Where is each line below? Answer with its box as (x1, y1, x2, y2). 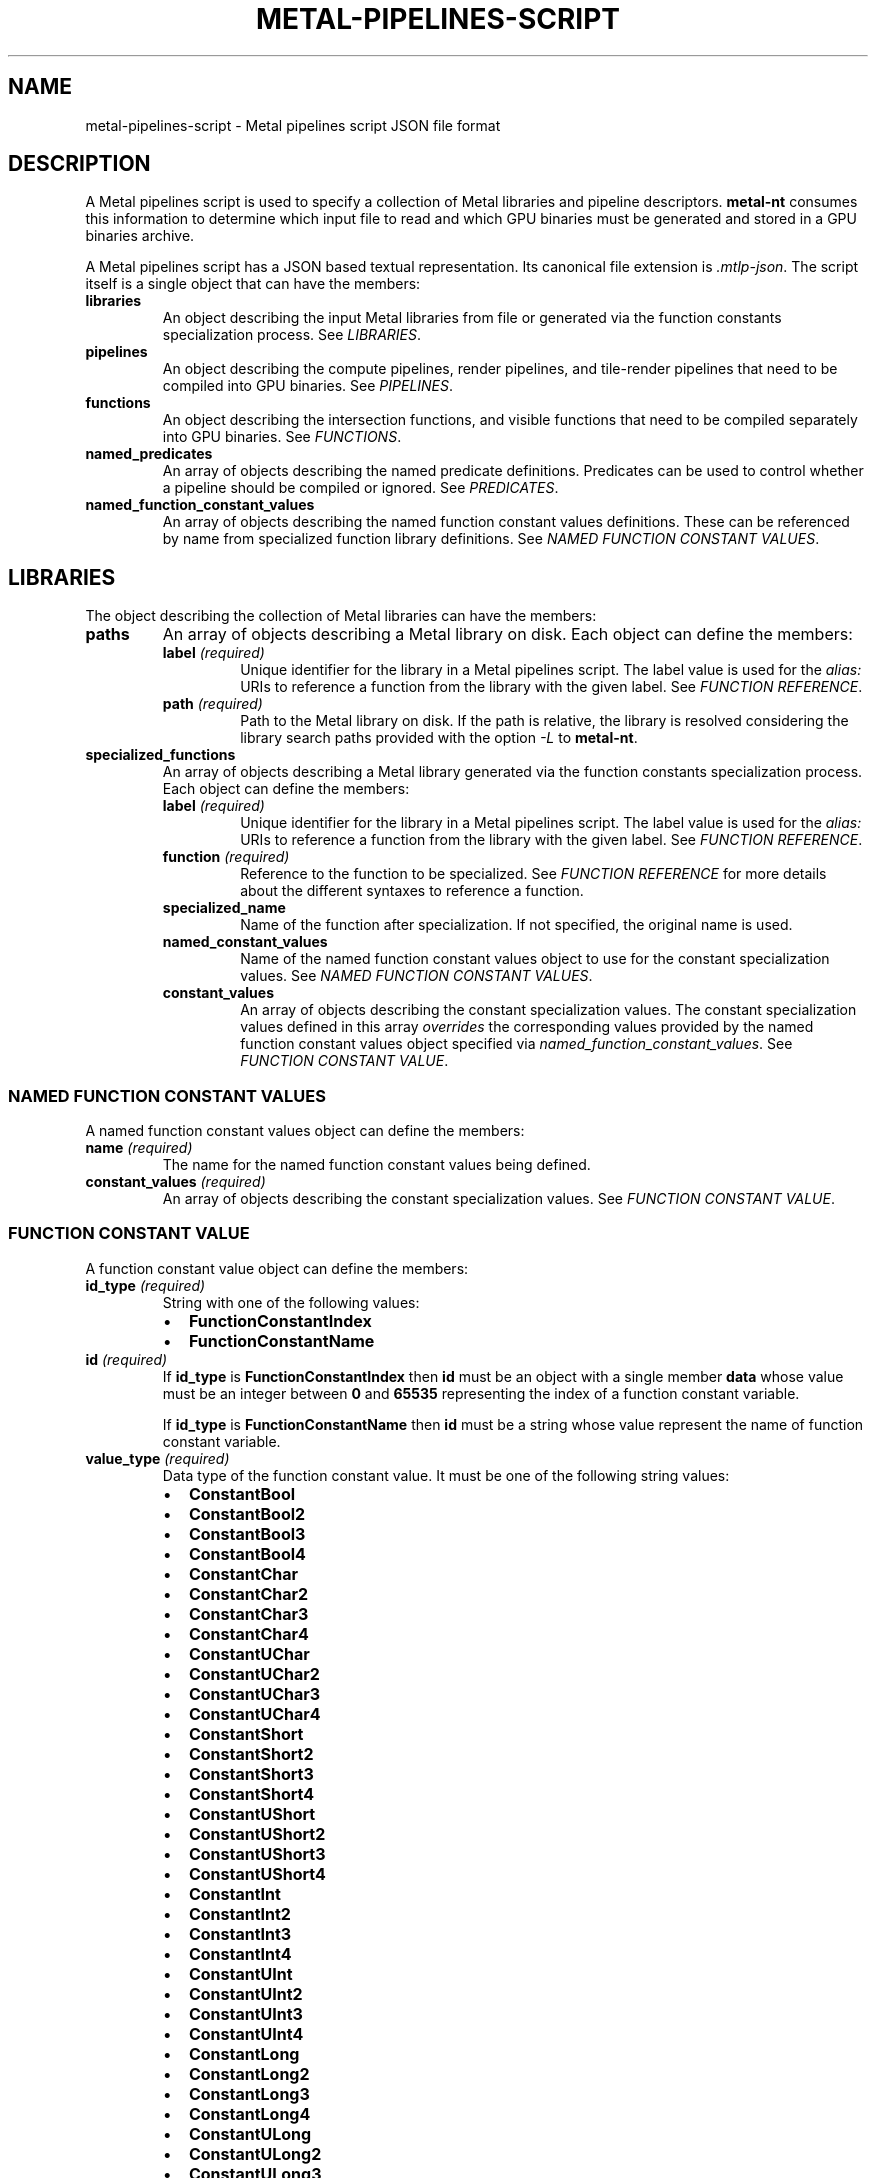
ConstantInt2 (188, 1903, 291, 1924)
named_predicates (85, 445, 213, 463)
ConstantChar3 (188, 1603, 309, 1624)
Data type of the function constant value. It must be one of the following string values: (162, 1466, 730, 1484)
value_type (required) (85, 1449, 230, 1467)
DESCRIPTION (8, 151, 151, 177)
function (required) (162, 848, 290, 866)
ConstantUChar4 (188, 1703, 321, 1724)
